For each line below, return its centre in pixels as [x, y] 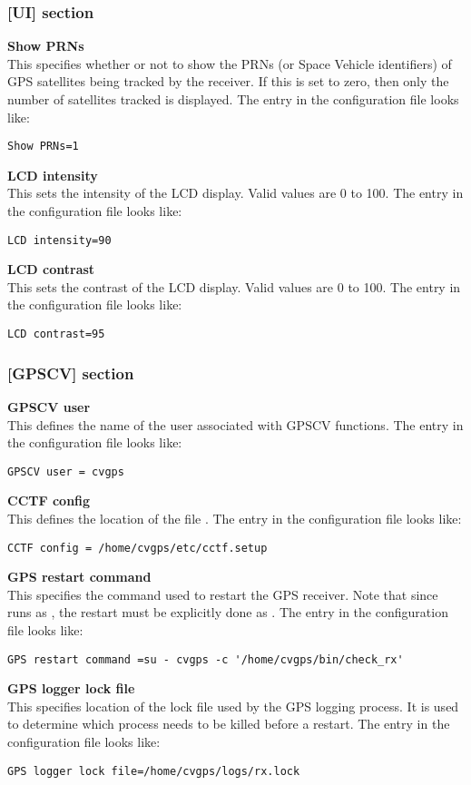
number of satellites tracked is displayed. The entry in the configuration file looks [233, 99]
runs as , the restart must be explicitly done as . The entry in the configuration [228, 612]
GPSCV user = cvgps [66, 471]
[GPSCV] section [71, 373]
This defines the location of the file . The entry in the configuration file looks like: [235, 518]
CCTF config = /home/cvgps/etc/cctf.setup [137, 548]
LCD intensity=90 [59, 240]
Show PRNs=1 [43, 147]
